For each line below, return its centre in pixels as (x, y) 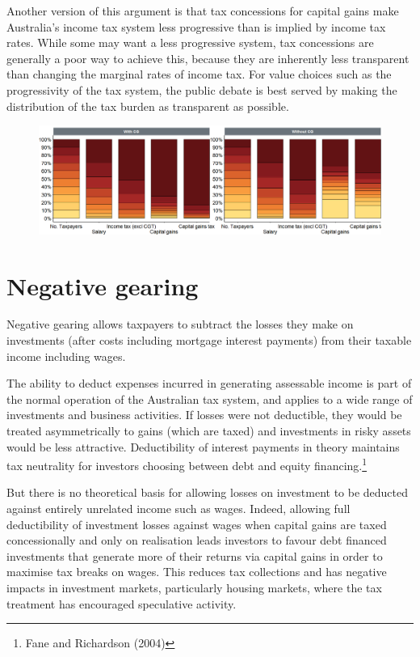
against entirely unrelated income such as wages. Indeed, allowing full (178, 509)
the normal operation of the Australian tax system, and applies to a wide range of (210, 398)
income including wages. (66, 356)
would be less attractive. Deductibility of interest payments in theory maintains (203, 446)
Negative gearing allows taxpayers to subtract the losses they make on (180, 324)
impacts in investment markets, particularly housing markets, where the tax (194, 587)
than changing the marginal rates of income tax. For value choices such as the (199, 74)
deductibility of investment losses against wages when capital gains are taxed (197, 524)
